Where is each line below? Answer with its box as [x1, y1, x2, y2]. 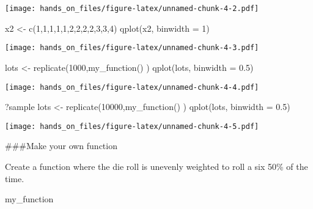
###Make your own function [5, 139, 117, 152]
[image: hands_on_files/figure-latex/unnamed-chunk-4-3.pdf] [5, 43, 259, 53]
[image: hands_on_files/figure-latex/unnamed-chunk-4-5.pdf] [5, 122, 259, 131]
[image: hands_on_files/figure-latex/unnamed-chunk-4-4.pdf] [5, 82, 259, 92]
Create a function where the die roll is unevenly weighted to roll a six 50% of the [5, 160, 308, 172]
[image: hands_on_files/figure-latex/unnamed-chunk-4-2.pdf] [5, 4, 259, 13]
